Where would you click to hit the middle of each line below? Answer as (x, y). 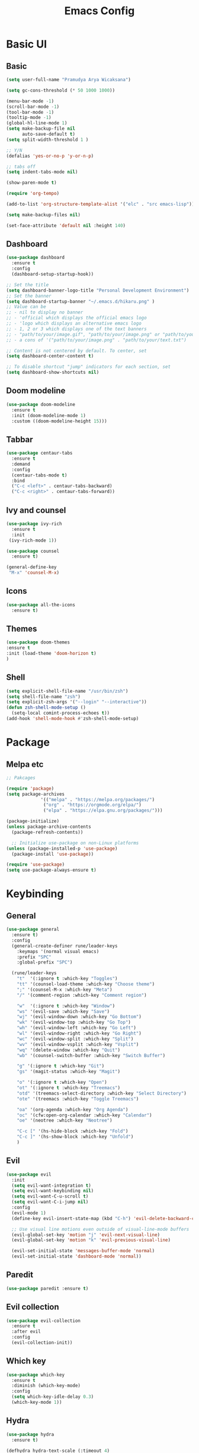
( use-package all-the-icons (41, 605)
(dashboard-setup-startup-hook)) (53, 274)
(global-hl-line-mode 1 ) (37, 123)
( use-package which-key (36, 1375)
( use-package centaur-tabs (39, 453)
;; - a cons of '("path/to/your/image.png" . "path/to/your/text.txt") (96, 340)
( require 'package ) (30, 788)
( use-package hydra (30, 1434)
